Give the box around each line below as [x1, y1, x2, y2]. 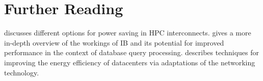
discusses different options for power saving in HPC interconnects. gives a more [4, 27, 251, 38]
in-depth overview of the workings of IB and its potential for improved [4, 37, 224, 48]
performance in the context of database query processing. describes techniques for [4, 47, 259, 58]
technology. [4, 67, 39, 77]
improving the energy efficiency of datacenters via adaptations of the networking [4, 57, 255, 67]
